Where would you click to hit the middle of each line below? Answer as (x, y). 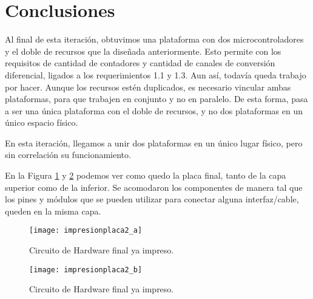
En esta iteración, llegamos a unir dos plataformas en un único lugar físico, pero (154, 143)
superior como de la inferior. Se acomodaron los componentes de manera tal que (154, 187)
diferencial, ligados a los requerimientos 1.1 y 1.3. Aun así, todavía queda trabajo (156, 74)
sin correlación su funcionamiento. (68, 155)
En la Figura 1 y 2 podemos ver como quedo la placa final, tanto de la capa (146, 175)
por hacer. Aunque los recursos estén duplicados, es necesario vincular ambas (148, 87)
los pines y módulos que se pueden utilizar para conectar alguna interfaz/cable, (152, 199)
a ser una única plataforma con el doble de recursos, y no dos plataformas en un (154, 110)
